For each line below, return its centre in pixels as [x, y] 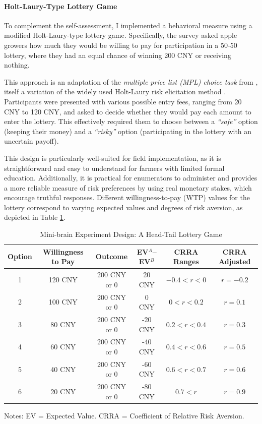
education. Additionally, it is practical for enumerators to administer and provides [131, 178]
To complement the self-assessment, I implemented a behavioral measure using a [128, 25]
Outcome [112, 256]
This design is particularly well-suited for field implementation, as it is [113, 158]
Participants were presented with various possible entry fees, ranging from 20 [123, 101]
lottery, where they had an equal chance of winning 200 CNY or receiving [118, 55]
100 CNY [63, 302]
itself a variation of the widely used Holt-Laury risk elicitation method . [115, 92]
